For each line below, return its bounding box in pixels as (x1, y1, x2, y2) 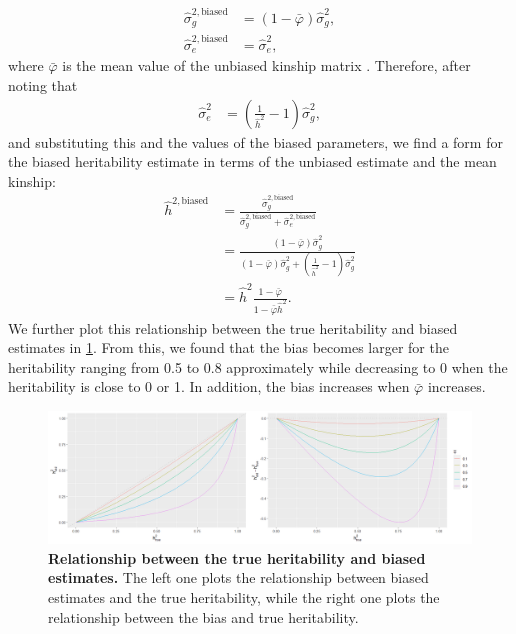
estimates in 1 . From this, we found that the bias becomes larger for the (8, 337, 449, 358)
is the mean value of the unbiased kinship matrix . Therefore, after (62, 55, 471, 76)
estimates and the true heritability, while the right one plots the (48, 587, 440, 608)
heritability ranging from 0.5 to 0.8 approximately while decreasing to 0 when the (8, 356, 508, 377)
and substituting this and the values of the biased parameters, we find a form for (8, 131, 503, 152)
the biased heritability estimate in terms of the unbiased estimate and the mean (8, 151, 497, 172)
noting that (8, 75, 78, 95)
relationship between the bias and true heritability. (48, 606, 359, 627)
